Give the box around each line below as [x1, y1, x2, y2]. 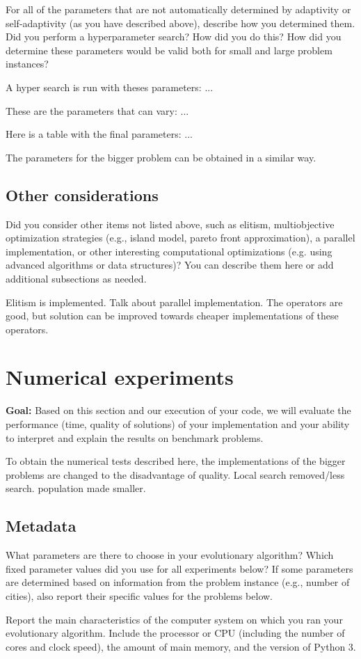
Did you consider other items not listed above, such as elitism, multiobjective [6, 216, 335, 231]
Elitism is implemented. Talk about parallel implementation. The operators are [6, 294, 343, 309]
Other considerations [6, 184, 159, 205]
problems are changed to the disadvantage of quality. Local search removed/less [6, 467, 345, 482]
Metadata [6, 515, 77, 537]
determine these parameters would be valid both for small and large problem [6, 42, 332, 57]
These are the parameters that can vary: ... [6, 103, 189, 118]
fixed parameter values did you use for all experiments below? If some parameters [6, 561, 353, 575]
